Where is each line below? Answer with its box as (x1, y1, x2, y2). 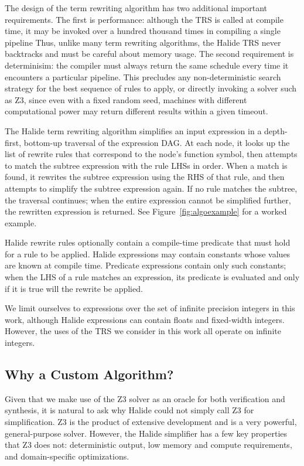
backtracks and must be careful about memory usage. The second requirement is (5, 47, 294, 60)
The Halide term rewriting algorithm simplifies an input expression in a (5, 124, 262, 137)
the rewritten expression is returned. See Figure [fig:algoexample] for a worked (5, 205, 287, 217)
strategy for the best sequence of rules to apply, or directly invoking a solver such (5, 82, 297, 94)
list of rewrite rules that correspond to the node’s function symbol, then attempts (5, 148, 298, 160)
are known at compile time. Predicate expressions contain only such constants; (5, 259, 286, 271)
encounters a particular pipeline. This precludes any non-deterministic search (5, 70, 281, 83)
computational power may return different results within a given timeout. (5, 105, 268, 117)
